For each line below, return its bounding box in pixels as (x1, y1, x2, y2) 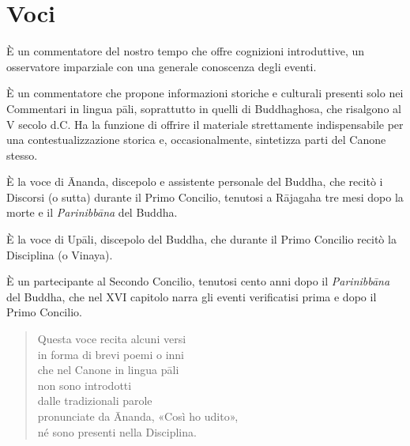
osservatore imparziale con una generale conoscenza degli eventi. (6, 58, 317, 74)
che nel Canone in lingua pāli (37, 361, 179, 378)
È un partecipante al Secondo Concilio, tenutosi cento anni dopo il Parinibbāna (6, 273, 390, 289)
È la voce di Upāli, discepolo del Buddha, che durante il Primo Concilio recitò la (6, 231, 397, 248)
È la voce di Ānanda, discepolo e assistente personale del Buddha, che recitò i (6, 173, 383, 190)
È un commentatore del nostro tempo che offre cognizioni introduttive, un (6, 43, 365, 59)
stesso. (6, 146, 38, 163)
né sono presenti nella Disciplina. (37, 423, 197, 440)
